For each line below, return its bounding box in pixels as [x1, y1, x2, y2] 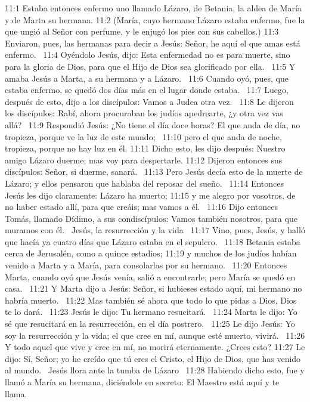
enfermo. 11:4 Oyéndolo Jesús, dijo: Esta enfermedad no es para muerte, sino [5, 48, 290, 61]
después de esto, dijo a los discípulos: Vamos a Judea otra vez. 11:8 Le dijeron [5, 95, 294, 107]
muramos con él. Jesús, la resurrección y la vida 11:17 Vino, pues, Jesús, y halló [5, 224, 305, 236]
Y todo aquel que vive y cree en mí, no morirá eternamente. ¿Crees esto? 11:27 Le [5, 341, 305, 353]
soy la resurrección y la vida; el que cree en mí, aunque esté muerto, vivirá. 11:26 [5, 329, 305, 341]
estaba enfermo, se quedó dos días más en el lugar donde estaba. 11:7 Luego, [5, 84, 289, 96]
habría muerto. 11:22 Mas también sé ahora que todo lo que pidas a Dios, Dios [5, 293, 297, 306]
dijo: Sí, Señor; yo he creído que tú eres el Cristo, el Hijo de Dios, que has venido [5, 352, 301, 364]
